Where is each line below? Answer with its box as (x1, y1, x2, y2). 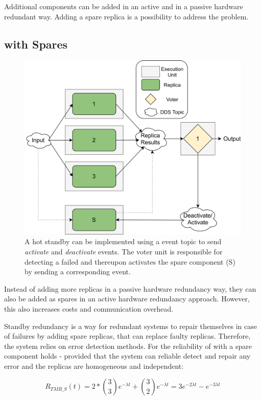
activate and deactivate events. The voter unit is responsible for (25, 246, 223, 256)
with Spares (4, 36, 68, 52)
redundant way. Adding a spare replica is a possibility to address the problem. (4, 11, 249, 21)
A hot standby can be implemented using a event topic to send (25, 236, 222, 247)
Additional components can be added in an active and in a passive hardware (4, 1, 243, 11)
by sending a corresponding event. (25, 266, 131, 277)
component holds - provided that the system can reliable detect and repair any (4, 350, 251, 361)
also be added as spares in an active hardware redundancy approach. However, (4, 293, 250, 304)
